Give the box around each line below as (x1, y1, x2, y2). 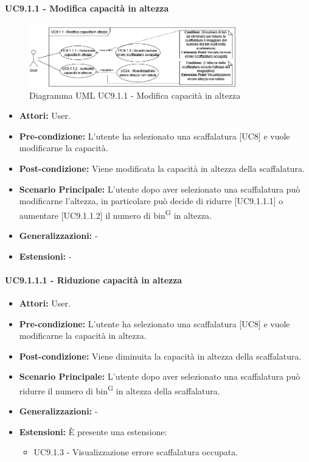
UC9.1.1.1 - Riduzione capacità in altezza (5, 273, 182, 286)
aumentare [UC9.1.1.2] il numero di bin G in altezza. (19, 207, 212, 221)
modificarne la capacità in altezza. (19, 329, 147, 342)
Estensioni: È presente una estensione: (19, 425, 167, 438)
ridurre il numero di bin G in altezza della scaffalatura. (19, 382, 220, 397)
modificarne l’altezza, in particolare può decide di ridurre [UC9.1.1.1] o (19, 194, 283, 207)
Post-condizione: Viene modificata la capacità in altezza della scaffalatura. (19, 162, 305, 174)
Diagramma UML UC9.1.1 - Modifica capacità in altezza (29, 88, 241, 101)
